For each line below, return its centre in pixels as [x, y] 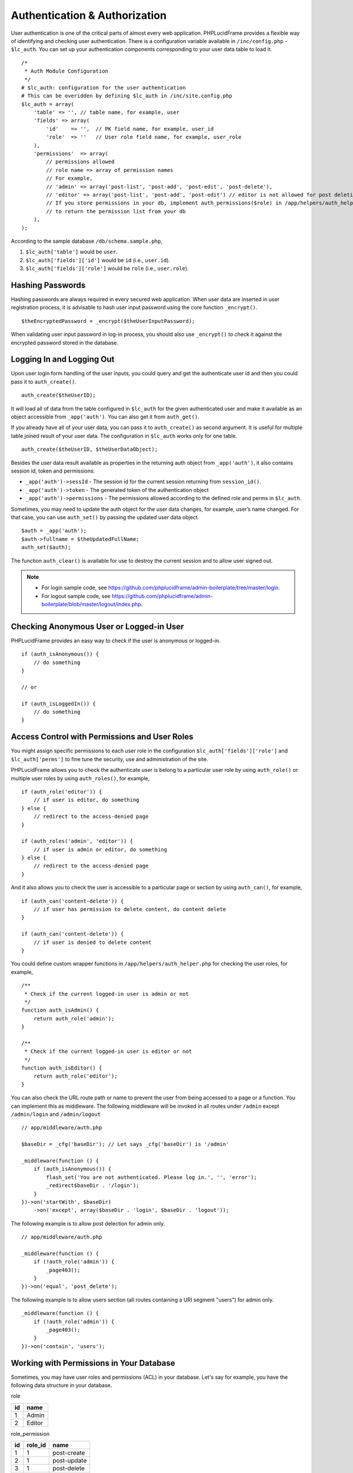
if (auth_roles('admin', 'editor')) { [77, 841]
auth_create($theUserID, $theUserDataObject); [90, 450]
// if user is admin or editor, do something [100, 849]
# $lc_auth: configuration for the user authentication [104, 87]
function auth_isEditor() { [62, 1068]
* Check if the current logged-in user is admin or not [107, 994]
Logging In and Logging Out [63, 359]
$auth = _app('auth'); [54, 531]
